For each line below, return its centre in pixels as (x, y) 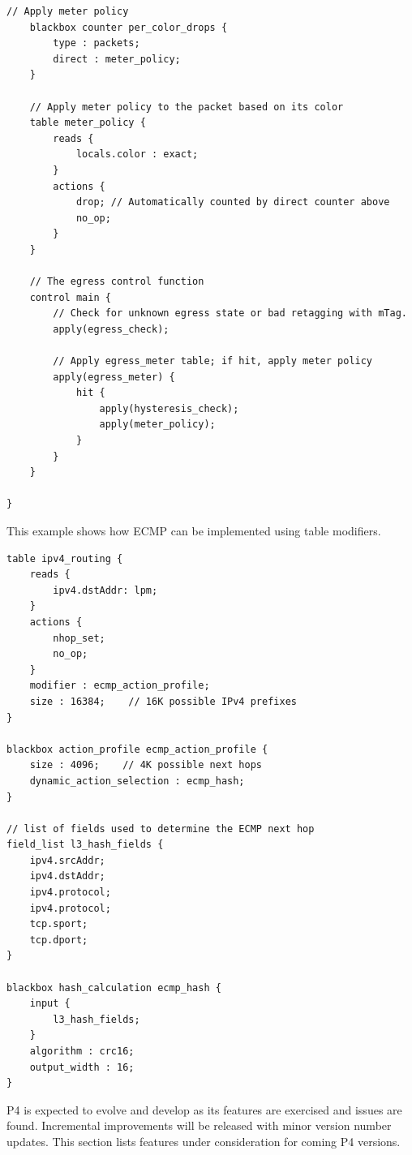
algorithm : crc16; (82, 1051)
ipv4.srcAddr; (67, 860)
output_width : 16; (82, 1067)
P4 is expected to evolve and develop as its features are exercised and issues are (204, 1109)
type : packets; (97, 43)
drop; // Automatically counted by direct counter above (233, 202)
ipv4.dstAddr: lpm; (105, 590)
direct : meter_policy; (117, 59)
